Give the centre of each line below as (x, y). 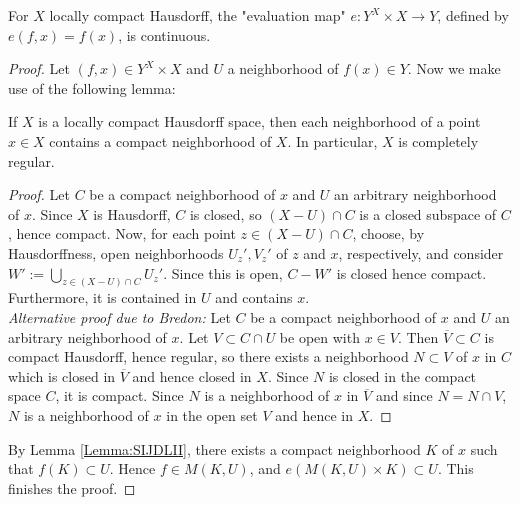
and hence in (314, 414)
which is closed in (62, 375)
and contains (254, 297)
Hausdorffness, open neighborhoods (116, 252)
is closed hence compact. (411, 272)
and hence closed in (192, 375)
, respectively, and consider (421, 252)
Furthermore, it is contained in (102, 297)
